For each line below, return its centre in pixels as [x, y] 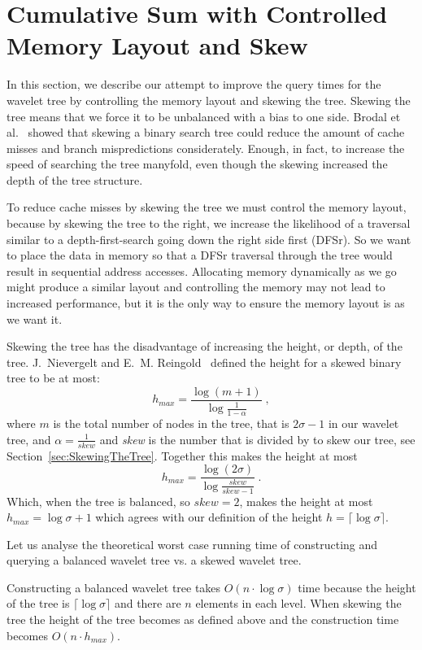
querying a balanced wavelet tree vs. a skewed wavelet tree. [154, 560]
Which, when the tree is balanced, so [98, 501]
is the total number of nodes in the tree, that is [171, 423]
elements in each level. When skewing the [298, 603]
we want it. [35, 318]
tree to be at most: [53, 378]
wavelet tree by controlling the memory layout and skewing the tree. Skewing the [209, 100]
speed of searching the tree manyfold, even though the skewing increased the [197, 164]
